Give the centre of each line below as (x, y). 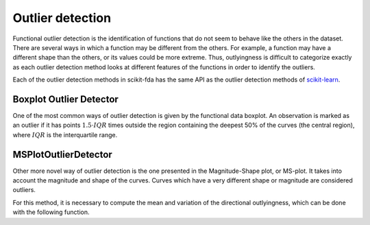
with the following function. (51, 212)
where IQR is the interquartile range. (65, 134)
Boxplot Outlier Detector (66, 99)
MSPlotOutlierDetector (62, 154)
